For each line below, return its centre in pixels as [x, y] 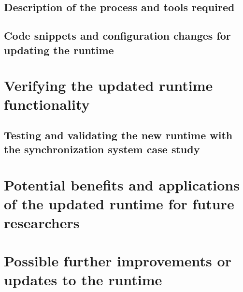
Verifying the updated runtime [108, 85]
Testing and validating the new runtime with [118, 135]
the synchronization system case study [102, 149]
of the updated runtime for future [119, 204]
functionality [47, 104]
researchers [42, 223]
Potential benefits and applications [122, 184]
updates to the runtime [83, 279]
